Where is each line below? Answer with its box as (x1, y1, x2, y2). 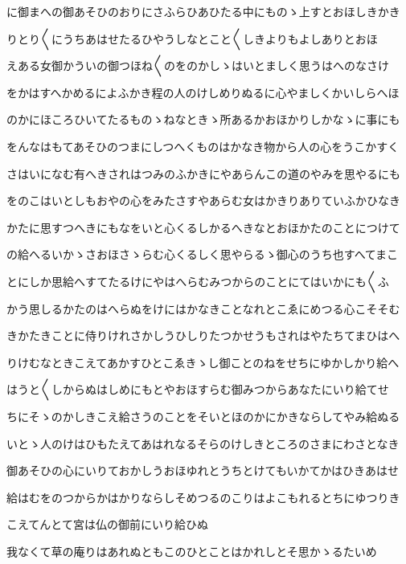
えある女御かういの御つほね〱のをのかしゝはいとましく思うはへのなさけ (6, 57, 389, 74)
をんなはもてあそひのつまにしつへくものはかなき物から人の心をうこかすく (6, 137, 400, 154)
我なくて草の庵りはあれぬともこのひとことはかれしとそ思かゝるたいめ (6, 542, 377, 559)
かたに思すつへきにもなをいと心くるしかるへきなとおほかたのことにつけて (6, 219, 400, 235)
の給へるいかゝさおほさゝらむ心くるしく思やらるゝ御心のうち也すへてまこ (6, 246, 399, 263)
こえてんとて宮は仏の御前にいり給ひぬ (6, 516, 208, 533)
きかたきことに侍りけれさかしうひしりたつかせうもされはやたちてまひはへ (6, 327, 400, 344)
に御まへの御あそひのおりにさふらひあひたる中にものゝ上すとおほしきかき (6, 3, 400, 19)
